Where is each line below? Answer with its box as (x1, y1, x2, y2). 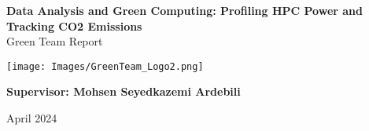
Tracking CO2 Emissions (6, 17, 142, 34)
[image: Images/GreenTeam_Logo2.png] (6, 60, 204, 72)
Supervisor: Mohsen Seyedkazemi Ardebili (6, 83, 241, 100)
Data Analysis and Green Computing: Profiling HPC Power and (6, 2, 363, 18)
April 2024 (6, 110, 57, 126)
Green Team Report (6, 33, 103, 49)
